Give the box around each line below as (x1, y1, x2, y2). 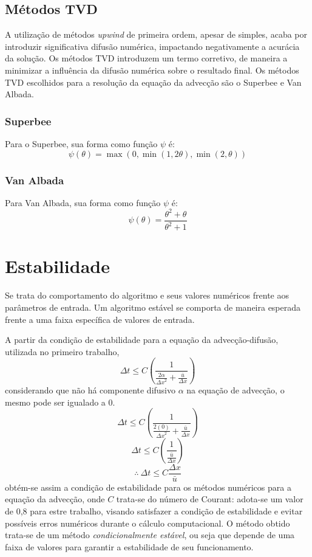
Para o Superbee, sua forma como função (5, 137, 158, 150)
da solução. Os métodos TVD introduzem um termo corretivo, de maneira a (5, 52, 288, 64)
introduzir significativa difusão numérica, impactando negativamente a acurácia (5, 40, 300, 52)
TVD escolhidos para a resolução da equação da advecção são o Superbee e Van (5, 75, 302, 88)
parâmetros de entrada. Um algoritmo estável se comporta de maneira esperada (5, 301, 301, 314)
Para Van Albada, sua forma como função (5, 196, 161, 209)
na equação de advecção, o (186, 384, 285, 396)
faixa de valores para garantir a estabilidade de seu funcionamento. (5, 540, 254, 553)
